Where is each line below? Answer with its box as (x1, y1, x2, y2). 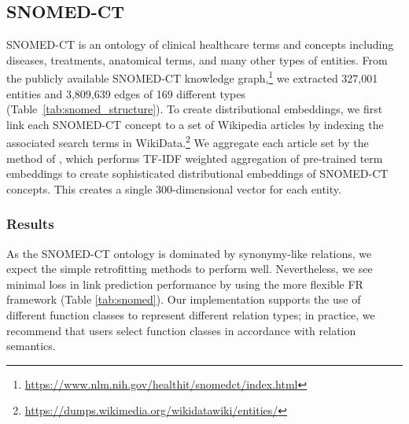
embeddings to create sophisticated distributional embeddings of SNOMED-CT (6, 165, 389, 182)
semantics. (6, 337, 56, 354)
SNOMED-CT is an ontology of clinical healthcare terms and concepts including (6, 36, 394, 53)
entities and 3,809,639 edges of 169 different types (6, 85, 245, 101)
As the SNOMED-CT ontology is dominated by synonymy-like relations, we (6, 245, 372, 261)
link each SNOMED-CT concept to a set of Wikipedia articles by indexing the (6, 116, 384, 132)
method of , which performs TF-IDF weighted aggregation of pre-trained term (6, 149, 383, 166)
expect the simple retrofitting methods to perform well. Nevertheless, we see (6, 260, 373, 277)
